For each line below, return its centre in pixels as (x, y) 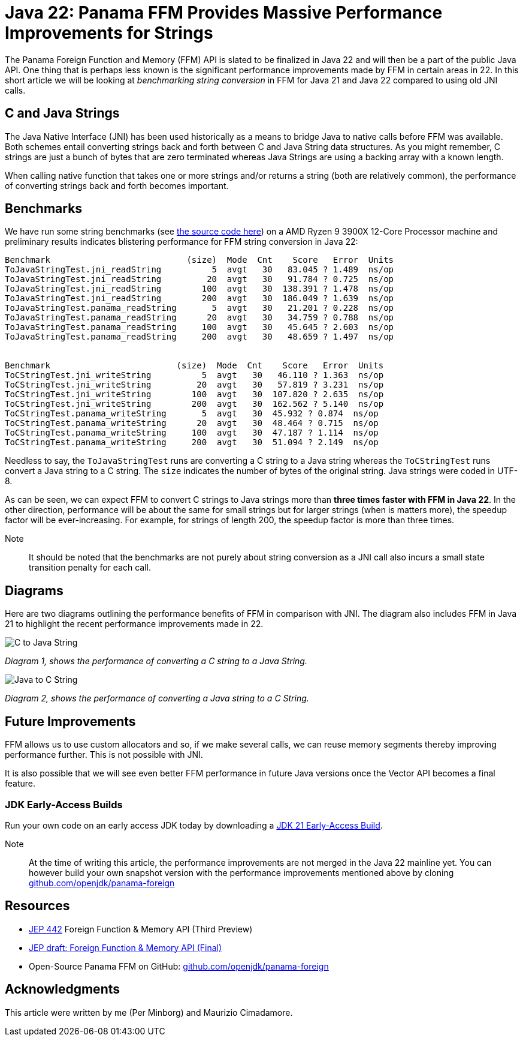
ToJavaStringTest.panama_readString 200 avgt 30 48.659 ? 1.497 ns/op (199, 337)
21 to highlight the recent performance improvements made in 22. (134, 624)
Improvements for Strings (109, 33)
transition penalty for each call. (90, 568)
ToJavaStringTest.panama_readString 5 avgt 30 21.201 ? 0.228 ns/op (199, 308)
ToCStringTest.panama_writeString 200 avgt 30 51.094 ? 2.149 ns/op (192, 442)
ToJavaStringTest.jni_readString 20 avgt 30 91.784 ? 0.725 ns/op (199, 279)
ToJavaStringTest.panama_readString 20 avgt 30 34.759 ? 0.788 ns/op (199, 318)
